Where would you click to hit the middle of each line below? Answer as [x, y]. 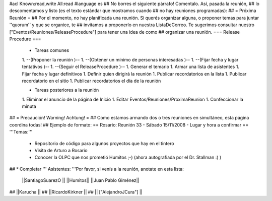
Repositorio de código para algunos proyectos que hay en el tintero [104, 143]
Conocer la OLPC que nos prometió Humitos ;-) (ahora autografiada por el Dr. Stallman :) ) [128, 157]
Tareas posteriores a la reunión [67, 90]
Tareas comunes [52, 50]
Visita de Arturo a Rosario [61, 151]
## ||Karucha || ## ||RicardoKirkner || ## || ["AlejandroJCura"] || [76, 192]
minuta [29, 106]
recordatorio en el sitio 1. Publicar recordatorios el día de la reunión [91, 81]
